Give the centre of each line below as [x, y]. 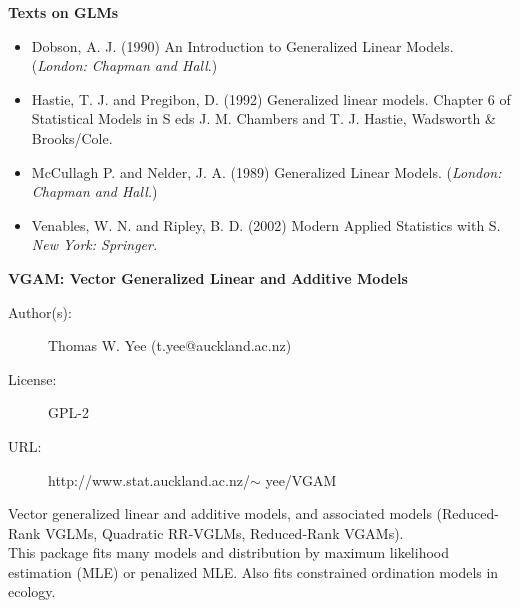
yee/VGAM [301, 479]
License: [32, 378]
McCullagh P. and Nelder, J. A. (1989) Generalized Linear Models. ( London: [266, 171]
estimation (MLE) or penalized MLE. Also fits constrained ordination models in [253, 571]
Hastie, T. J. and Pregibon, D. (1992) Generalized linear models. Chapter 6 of [271, 98]
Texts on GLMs [63, 12]
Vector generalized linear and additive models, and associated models [220, 513]
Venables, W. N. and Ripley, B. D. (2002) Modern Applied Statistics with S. [266, 224]
